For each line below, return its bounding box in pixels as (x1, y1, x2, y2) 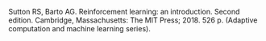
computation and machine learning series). (8, 24, 151, 33)
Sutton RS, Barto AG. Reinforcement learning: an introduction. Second (8, 7, 240, 16)
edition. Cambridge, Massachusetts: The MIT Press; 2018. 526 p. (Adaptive (8, 15, 258, 25)
